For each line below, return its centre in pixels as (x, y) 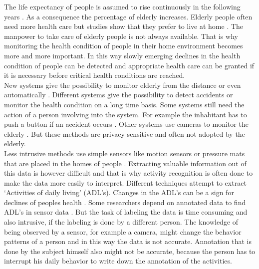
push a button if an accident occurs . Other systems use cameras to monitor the (126, 124)
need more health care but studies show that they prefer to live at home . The (124, 26)
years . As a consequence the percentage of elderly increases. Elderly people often (128, 16)
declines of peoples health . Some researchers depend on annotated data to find (125, 202)
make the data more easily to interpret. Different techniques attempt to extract (125, 182)
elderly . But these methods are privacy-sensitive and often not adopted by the (125, 134)
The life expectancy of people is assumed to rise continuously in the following (122, 6)
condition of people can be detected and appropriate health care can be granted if (129, 65)
